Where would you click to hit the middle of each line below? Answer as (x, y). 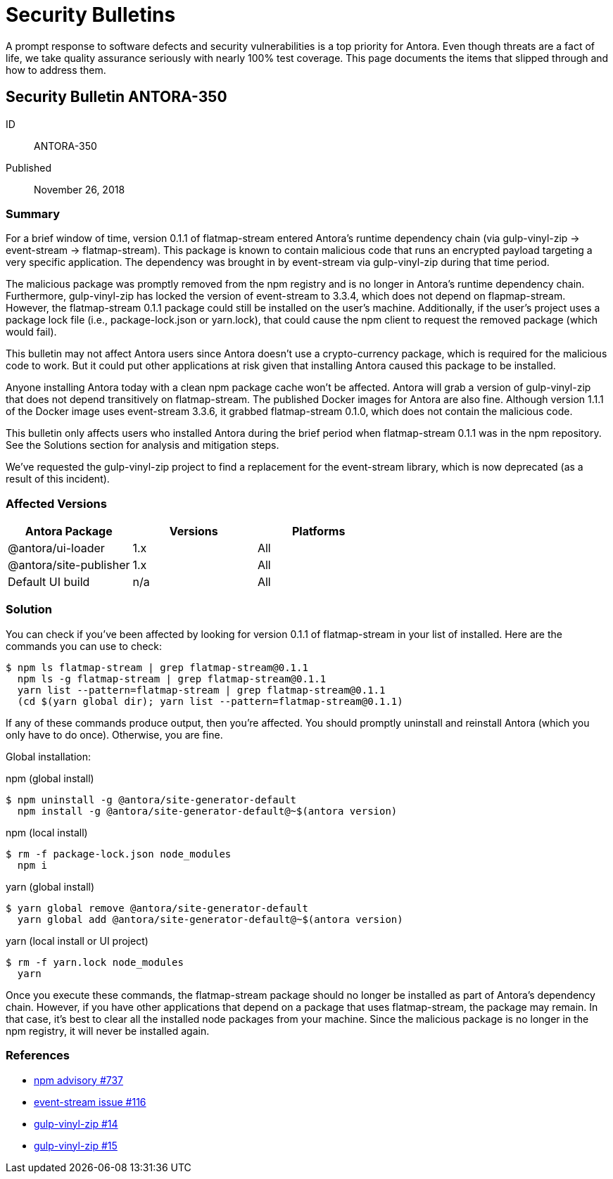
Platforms (319, 531)
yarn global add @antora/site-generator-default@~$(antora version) (210, 919)
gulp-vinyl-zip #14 (76, 1123)
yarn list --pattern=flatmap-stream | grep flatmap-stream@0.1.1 (201, 690)
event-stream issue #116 (90, 1102)
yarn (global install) (50, 886)
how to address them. (56, 70)
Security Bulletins (91, 15)
